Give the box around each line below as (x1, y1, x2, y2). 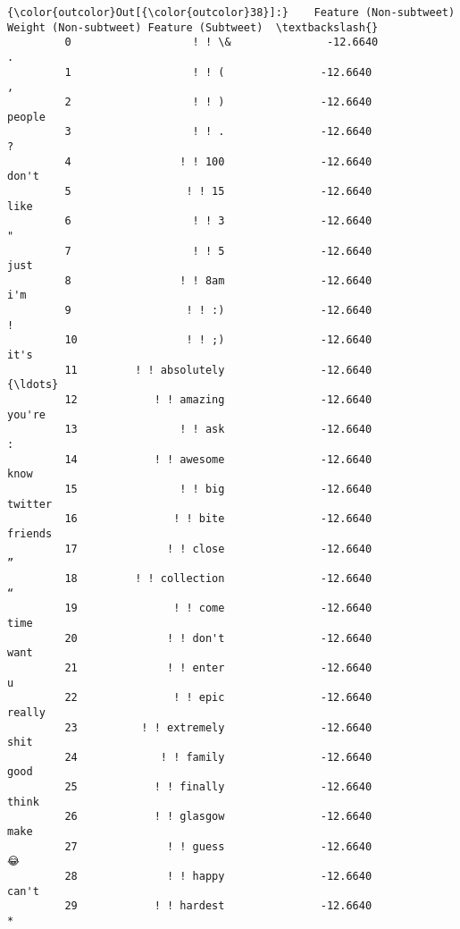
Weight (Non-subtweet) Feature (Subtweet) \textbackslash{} (7, 21, 379, 34)
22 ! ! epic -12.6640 (64, 691, 372, 705)
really (7, 705, 46, 719)
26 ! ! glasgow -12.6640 (64, 810, 372, 823)
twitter (7, 497, 53, 511)
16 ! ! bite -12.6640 (64, 512, 372, 526)
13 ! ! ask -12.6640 (64, 423, 372, 436)
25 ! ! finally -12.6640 (64, 781, 372, 794)
